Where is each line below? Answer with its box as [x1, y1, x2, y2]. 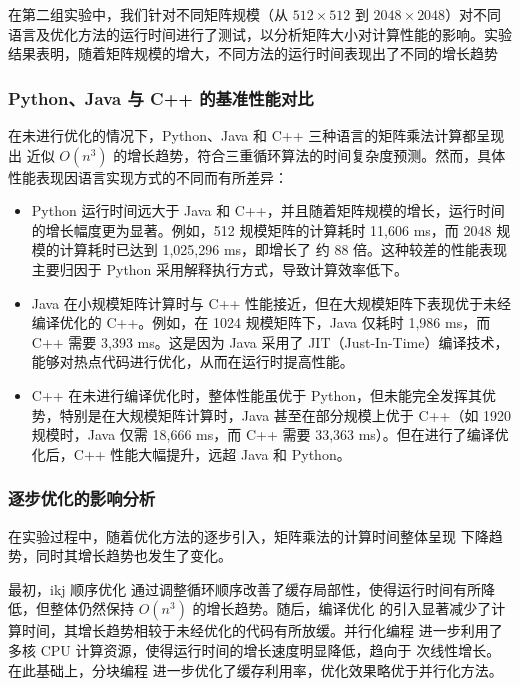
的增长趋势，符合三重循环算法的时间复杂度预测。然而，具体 [113, 144, 506, 165]
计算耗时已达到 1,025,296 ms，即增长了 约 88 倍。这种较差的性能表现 [59, 239, 508, 260]
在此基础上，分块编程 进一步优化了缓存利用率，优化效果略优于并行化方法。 [8, 659, 503, 680]
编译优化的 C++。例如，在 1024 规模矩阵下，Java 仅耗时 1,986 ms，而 [31, 312, 491, 333]
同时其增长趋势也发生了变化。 [35, 545, 232, 566]
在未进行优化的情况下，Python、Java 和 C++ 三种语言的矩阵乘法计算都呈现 [8, 125, 505, 145]
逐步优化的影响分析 [8, 486, 156, 511]
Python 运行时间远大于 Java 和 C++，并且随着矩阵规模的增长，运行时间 [31, 200, 505, 221]
